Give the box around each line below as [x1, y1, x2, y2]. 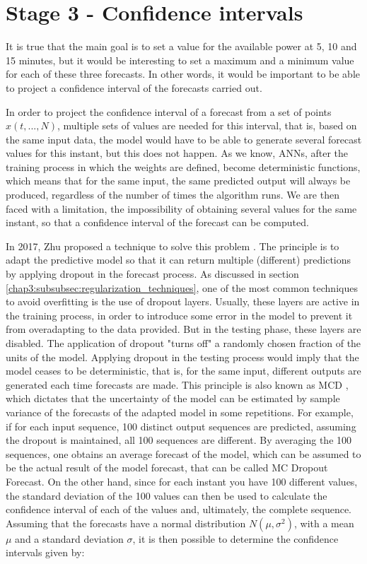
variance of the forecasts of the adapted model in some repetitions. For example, [6, 404, 354, 419]
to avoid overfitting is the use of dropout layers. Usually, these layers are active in [6, 294, 360, 309]
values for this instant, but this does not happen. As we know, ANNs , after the [6, 146, 349, 160]
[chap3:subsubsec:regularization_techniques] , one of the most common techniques [6, 280, 358, 295]
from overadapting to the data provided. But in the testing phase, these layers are [6, 322, 361, 336]
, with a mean [294, 515, 354, 530]
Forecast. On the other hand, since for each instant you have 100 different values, [6, 474, 358, 488]
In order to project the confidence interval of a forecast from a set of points [6, 104, 332, 119]
